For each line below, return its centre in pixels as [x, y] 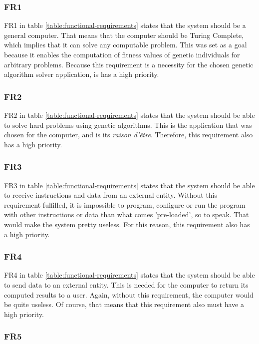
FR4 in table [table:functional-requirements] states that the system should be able [129, 275]
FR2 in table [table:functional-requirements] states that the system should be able [129, 115]
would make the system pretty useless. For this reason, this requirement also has [127, 224]
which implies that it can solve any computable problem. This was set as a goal [126, 45]
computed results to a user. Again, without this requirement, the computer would [129, 294]
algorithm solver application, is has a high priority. [82, 74]
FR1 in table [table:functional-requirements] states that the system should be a [125, 25]
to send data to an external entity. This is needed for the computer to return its [126, 284]
